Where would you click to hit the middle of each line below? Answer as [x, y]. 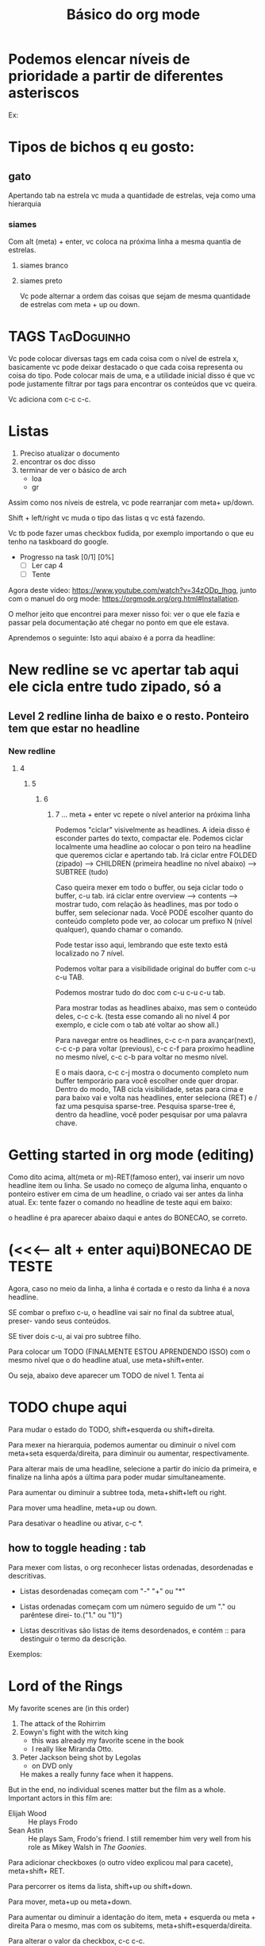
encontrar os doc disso [58, 462]
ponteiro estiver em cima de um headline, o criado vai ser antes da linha [126, 1194]
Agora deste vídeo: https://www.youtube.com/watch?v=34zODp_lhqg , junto [132, 590]
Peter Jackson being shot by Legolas [80, 1757]
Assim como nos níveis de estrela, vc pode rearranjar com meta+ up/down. [131, 502]
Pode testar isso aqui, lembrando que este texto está [142, 945]
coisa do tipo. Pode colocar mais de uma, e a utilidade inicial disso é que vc [132, 375]
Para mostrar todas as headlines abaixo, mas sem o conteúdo [156, 1008]
